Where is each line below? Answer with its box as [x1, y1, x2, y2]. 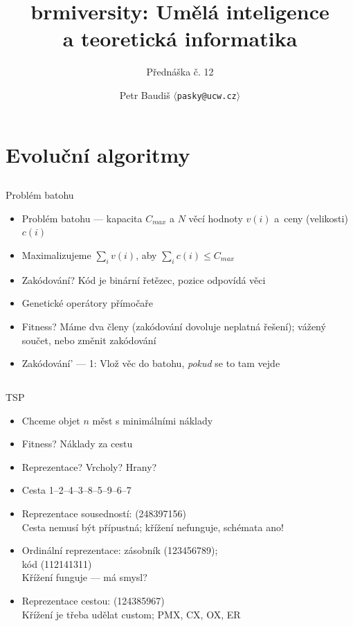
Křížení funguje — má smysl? [21, 570, 147, 584]
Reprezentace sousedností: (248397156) [21, 506, 187, 521]
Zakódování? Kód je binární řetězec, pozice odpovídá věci [21, 272, 266, 287]
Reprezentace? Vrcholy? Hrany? [21, 459, 157, 474]
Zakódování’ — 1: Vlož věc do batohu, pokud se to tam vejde [21, 356, 280, 370]
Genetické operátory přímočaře [21, 296, 154, 310]
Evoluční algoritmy [6, 140, 190, 168]
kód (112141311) [21, 556, 92, 571]
